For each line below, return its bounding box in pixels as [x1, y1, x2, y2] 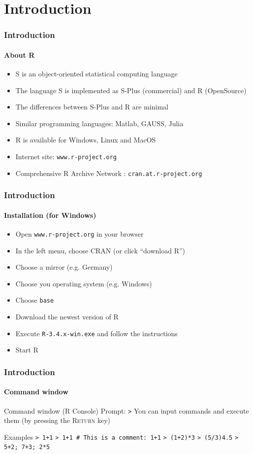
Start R [15, 345, 38, 355]
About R [4, 49, 35, 60]
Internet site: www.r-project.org [15, 151, 117, 161]
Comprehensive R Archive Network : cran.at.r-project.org [15, 168, 202, 178]
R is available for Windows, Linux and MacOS [15, 135, 156, 145]
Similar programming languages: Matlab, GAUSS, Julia [15, 118, 184, 128]
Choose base [15, 295, 54, 305]
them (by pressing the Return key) [4, 415, 111, 425]
